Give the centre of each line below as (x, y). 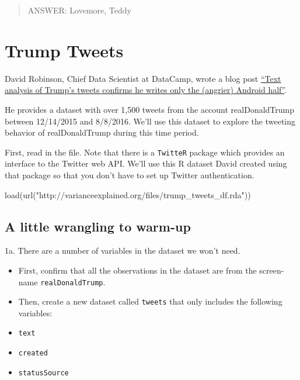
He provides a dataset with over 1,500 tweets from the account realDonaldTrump (150, 109)
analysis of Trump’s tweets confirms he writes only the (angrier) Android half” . (146, 90)
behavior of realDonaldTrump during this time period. (102, 132)
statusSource (43, 373)
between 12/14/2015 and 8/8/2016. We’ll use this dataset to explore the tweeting (150, 121)
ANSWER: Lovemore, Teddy (79, 10)
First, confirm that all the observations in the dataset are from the (137, 270)
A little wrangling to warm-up (98, 226)
